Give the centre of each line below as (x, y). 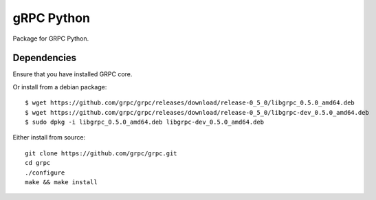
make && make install (61, 182)
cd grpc (38, 163)
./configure (45, 173)
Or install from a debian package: (60, 87)
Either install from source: (49, 137)
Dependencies (45, 58)
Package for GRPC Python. (51, 38)
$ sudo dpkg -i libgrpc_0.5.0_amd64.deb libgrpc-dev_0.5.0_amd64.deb (145, 122)
